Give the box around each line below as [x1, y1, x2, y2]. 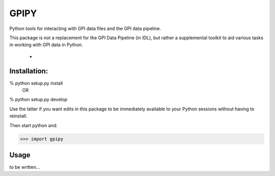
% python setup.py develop [9, 97, 68, 103]
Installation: [9, 67, 48, 75]
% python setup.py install [9, 80, 63, 86]
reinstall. [9, 113, 28, 119]
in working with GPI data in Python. [9, 42, 84, 48]
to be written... [9, 164, 40, 170]
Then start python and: [9, 122, 58, 128]
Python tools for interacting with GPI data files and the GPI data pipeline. [9, 25, 161, 32]
